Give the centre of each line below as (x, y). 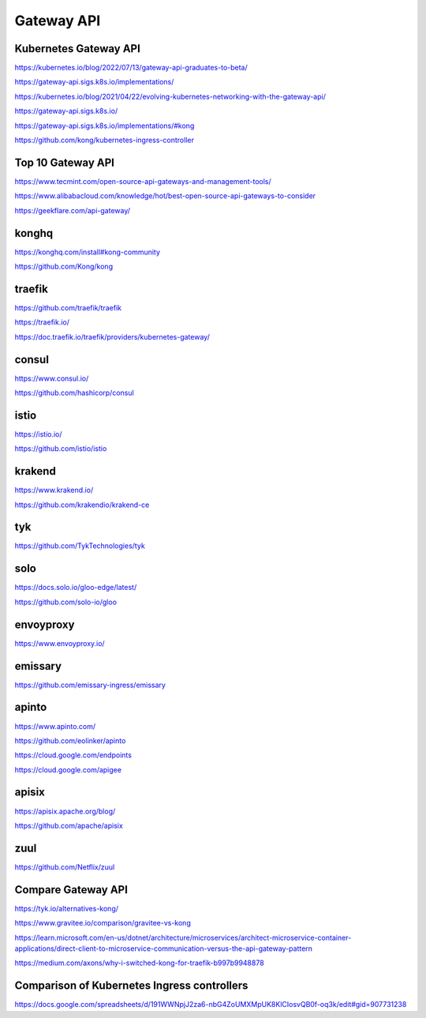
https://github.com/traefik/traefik (68, 307)
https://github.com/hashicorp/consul (74, 393)
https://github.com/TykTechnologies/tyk (80, 546)
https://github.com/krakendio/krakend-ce (82, 505)
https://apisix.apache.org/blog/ (65, 811)
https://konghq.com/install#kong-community (88, 252)
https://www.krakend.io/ (54, 490)
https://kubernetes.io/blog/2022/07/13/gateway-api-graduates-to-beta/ (131, 68)
